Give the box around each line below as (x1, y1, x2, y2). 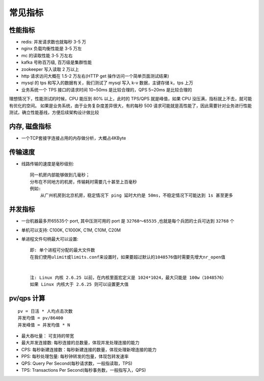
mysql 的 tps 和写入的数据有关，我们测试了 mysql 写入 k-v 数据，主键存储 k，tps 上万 (21, 80, 194, 86)
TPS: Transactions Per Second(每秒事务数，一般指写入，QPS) (21, 367, 146, 373)
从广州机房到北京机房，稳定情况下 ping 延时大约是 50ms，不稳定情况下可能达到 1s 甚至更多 (40, 193, 233, 198)
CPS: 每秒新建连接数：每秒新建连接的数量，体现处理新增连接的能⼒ (21, 346, 157, 352)
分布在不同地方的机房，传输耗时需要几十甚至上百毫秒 (30, 179, 137, 184)
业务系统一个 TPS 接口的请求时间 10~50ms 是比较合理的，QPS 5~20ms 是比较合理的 (21, 87, 192, 92)
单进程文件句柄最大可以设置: (21, 236, 79, 242)
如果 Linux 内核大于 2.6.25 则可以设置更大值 (30, 282, 129, 287)
